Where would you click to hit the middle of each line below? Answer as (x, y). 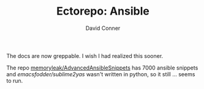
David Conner (103, 28)
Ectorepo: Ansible (103, 11)
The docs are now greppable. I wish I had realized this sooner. (85, 55)
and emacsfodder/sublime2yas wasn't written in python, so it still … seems (101, 74)
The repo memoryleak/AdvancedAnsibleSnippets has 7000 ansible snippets (102, 68)
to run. (15, 80)
